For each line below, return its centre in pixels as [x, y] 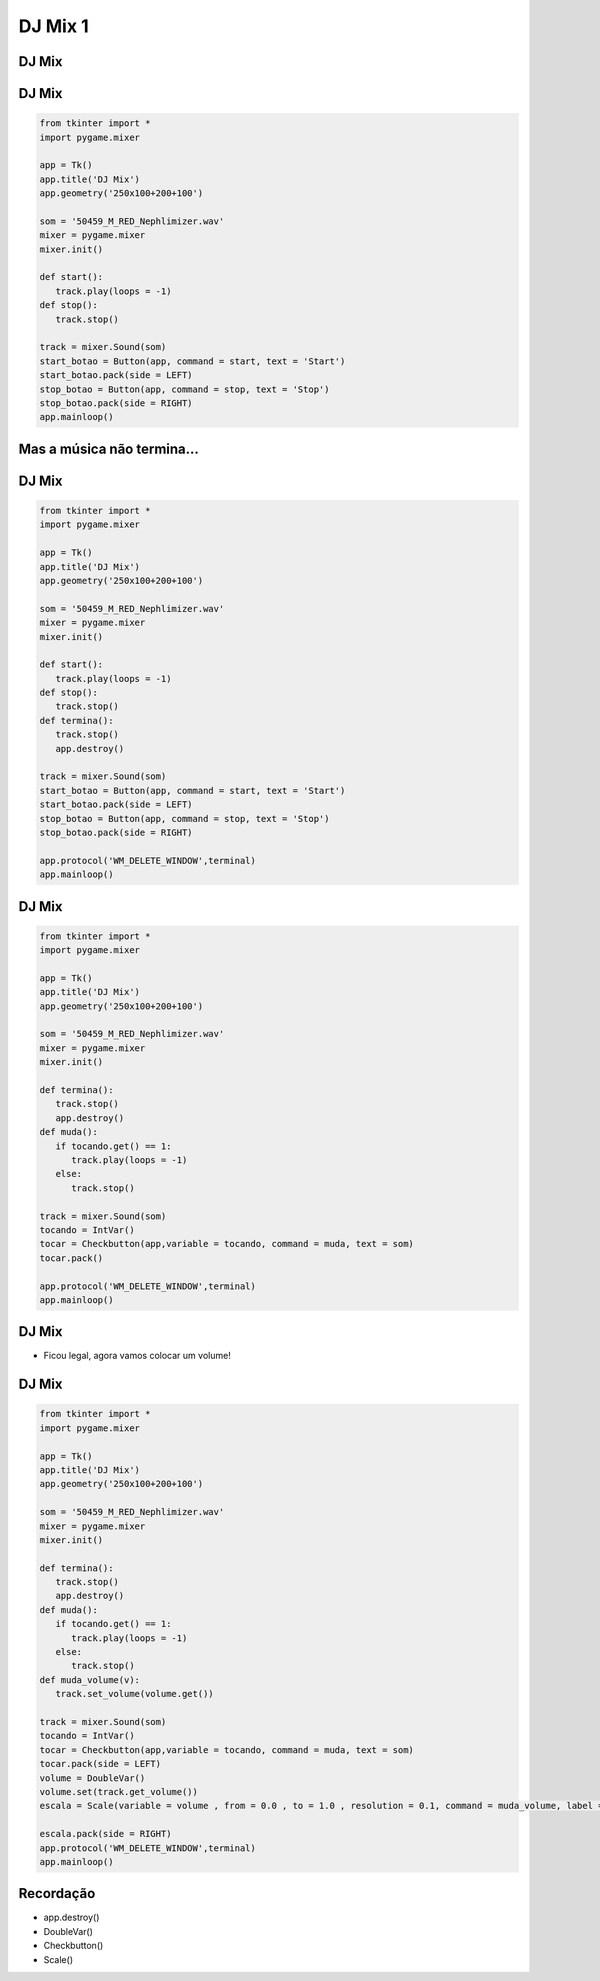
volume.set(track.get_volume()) [119, 1791]
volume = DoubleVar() [92, 1778]
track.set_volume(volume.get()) [134, 1694]
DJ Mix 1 [53, 26]
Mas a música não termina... [109, 448]
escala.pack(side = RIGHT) [105, 1834]
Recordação [57, 1893]
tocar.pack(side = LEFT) [100, 1764]
